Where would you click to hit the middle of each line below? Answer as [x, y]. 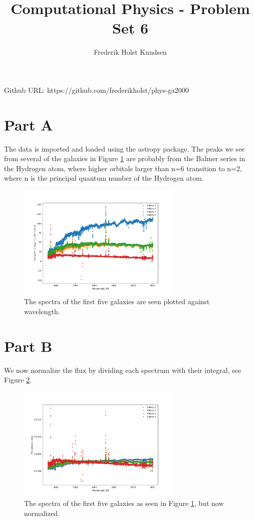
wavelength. [42, 311]
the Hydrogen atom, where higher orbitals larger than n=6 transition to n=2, [123, 168]
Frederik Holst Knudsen [130, 52]
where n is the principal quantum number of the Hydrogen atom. [104, 178]
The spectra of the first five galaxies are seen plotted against [117, 301]
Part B [28, 346]
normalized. [42, 513]
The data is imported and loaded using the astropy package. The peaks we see [124, 148]
